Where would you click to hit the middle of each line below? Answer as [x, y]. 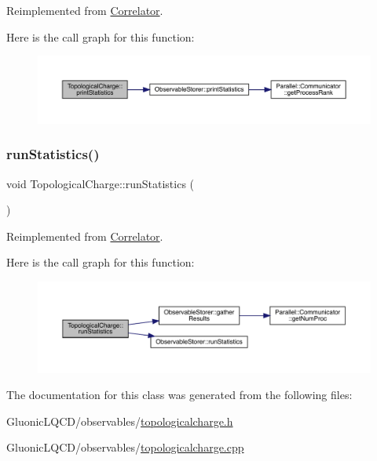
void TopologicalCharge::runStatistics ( [101, 183]
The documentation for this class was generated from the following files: [179, 395]
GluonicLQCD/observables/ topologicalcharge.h [120, 421]
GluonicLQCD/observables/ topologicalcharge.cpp [125, 447]
